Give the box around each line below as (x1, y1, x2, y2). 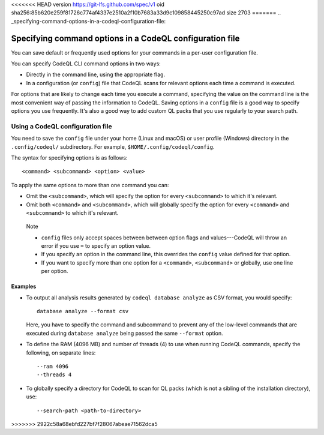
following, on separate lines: (26, 349, 96, 356)
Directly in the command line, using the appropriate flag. (26, 71, 165, 78)
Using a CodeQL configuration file (11, 122, 112, 130)
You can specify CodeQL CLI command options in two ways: (11, 60, 161, 67)
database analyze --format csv (37, 308, 129, 315)
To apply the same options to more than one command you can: (11, 181, 169, 188)
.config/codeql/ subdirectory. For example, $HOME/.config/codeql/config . (11, 143, 215, 150)
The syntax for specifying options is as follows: (11, 154, 128, 161)
